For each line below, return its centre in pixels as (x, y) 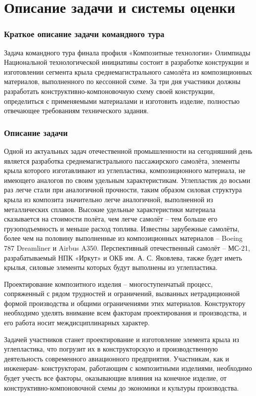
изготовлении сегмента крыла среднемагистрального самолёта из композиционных (128, 71)
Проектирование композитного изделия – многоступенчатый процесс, (108, 284)
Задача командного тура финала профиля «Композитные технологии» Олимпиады (127, 52)
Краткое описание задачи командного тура (84, 34)
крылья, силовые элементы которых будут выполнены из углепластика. (111, 267)
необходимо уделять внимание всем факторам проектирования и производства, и (125, 313)
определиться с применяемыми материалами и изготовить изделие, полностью (122, 101)
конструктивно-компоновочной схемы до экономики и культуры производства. (122, 387)
